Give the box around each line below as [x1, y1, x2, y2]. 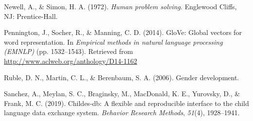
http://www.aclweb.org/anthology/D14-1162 [4, 55, 137, 66]
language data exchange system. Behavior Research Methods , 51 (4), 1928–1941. [4, 107, 240, 118]
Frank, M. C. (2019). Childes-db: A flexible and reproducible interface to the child [4, 98, 249, 108]
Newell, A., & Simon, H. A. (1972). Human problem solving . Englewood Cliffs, [4, 1, 237, 11]
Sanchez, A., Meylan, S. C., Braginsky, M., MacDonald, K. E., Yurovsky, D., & [4, 88, 240, 99]
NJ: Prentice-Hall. [4, 11, 58, 21]
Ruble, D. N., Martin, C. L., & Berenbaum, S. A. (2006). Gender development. [4, 72, 239, 82]
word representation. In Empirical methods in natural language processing [4, 36, 223, 47]
